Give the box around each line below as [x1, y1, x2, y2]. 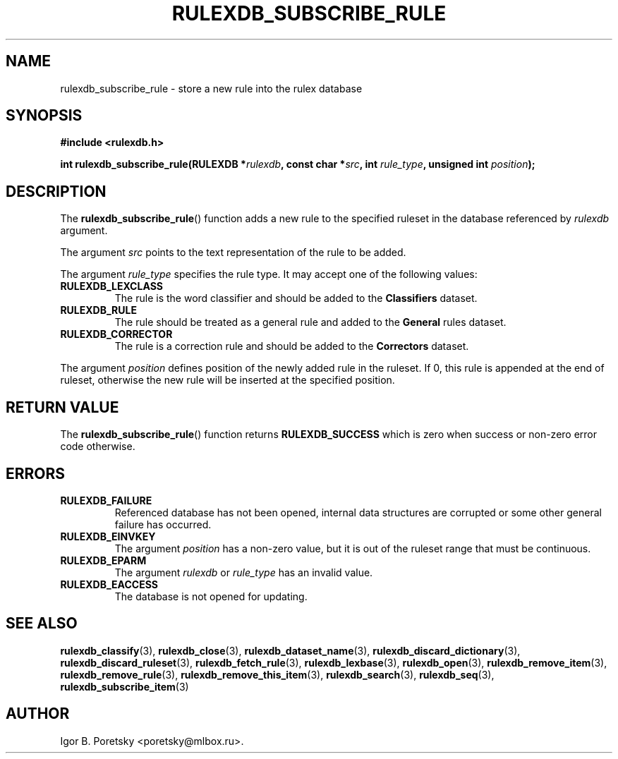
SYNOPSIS [6, 107, 83, 125]
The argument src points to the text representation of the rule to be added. [60, 246, 406, 259]
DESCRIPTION [6, 182, 107, 200]
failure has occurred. [114, 518, 212, 530]
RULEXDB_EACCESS [60, 578, 159, 590]
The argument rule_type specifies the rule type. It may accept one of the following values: [60, 268, 478, 281]
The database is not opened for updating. [114, 590, 308, 602]
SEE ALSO [6, 614, 78, 633]
